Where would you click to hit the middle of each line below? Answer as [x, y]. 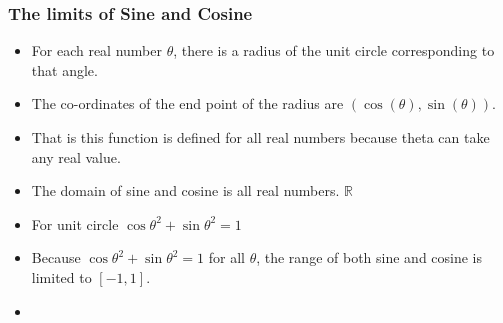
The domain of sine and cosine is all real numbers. [185, 190]
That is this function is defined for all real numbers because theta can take [260, 137]
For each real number [96, 50]
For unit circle [75, 223]
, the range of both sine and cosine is [369, 257]
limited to [61, 276]
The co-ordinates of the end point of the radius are [187, 103]
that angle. [64, 69]
